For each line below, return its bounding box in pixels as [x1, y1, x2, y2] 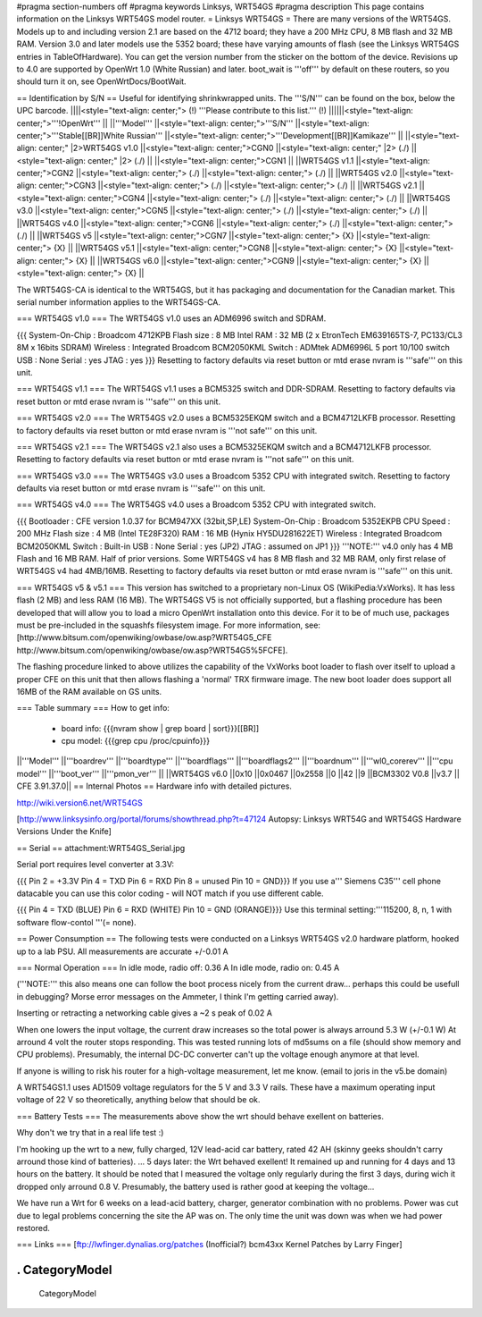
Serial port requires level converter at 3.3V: [16, 859, 174, 870]
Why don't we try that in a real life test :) [16, 1127, 164, 1138]
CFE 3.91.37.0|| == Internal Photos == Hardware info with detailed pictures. [16, 781, 292, 791]
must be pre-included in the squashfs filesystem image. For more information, [16, 620, 303, 630]
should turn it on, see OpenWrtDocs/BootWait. [16, 76, 187, 87]
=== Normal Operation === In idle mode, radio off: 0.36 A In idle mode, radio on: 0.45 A [16, 962, 340, 973]
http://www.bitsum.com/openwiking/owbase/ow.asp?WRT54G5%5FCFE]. [16, 645, 288, 655]
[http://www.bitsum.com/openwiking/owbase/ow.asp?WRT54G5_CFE [16, 632, 272, 643]
